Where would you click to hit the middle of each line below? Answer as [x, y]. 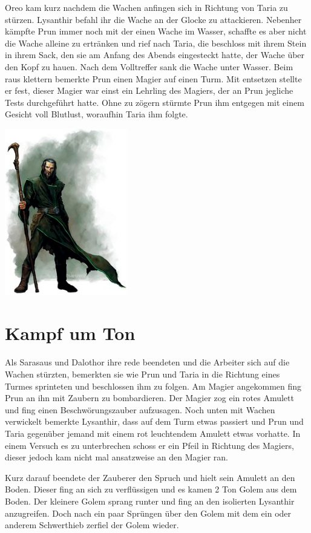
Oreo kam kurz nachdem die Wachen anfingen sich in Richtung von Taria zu [146, 7]
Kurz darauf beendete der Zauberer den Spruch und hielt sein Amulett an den [150, 477]
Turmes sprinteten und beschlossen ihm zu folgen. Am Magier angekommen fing [153, 386]
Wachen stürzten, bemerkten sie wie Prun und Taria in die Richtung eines [142, 374]
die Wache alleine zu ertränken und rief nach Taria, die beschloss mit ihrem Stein [156, 43]
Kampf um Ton [70, 333]
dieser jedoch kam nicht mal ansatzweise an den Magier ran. [116, 457]
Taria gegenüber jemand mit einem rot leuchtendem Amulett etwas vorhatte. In [153, 433]
